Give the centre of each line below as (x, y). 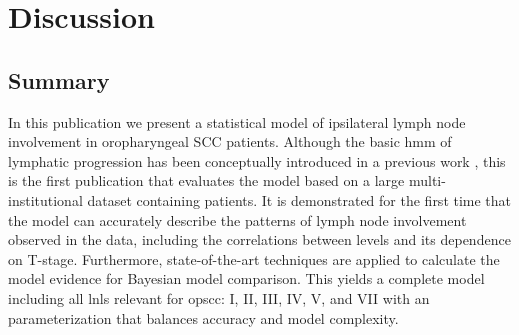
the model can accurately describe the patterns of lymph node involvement (237, 219)
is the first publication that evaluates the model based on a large (206, 180)
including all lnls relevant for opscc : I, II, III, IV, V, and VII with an (219, 297)
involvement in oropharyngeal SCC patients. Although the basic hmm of (230, 141)
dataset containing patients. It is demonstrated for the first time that (299, 199)
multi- (427, 180)
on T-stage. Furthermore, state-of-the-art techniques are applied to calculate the (254, 258)
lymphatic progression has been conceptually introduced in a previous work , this (257, 160)
